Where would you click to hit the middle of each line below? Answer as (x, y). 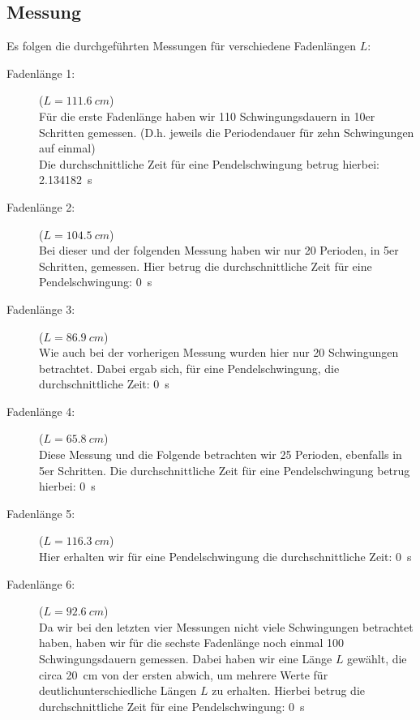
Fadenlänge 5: (41, 513)
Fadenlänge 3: (41, 309)
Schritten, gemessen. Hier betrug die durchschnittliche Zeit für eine (206, 266)
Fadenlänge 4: (41, 411)
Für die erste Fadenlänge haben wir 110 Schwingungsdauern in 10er (207, 116)
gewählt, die (377, 659)
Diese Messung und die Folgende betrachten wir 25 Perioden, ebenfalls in (221, 454)
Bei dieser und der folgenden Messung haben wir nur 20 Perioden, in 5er (219, 250)
